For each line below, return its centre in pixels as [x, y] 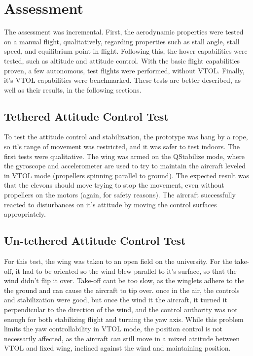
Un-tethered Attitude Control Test [95, 241]
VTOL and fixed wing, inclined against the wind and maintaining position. [117, 348]
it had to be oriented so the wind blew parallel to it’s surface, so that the [126, 271]
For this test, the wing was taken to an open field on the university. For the [118, 261]
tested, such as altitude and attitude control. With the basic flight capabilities [122, 60]
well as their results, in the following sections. [73, 89]
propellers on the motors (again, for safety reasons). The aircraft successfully [120, 195]
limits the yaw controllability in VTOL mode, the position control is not [113, 329]
